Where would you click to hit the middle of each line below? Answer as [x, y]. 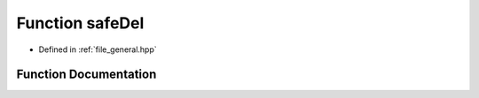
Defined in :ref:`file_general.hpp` [98, 49]
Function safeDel [80, 23]
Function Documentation [86, 75]
